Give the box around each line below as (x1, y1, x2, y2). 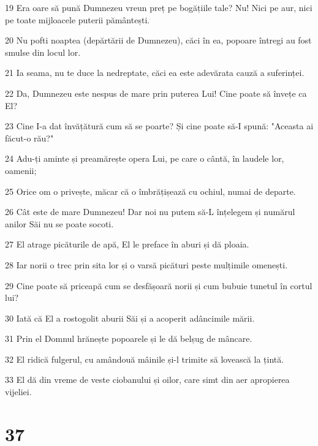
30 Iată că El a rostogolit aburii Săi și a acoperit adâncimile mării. (5, 311, 255, 324)
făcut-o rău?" (5, 131, 54, 144)
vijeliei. (5, 385, 32, 398)
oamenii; (5, 164, 37, 176)
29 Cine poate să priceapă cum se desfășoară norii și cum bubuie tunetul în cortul (5, 279, 312, 292)
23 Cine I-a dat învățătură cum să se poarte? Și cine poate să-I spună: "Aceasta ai (5, 119, 314, 132)
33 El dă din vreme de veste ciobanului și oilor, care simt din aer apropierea (5, 373, 290, 386)
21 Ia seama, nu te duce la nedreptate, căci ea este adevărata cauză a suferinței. (5, 66, 305, 79)
